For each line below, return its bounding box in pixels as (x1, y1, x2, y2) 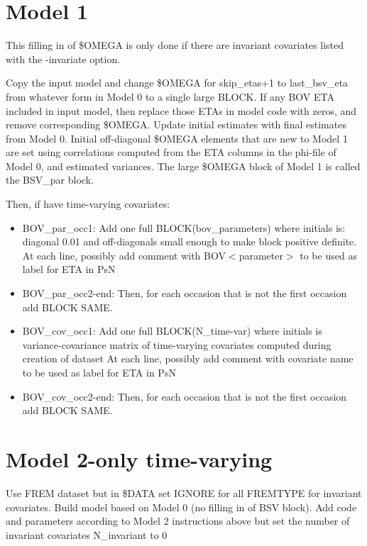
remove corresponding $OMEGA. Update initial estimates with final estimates (6, 117, 346, 132)
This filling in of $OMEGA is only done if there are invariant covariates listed (6, 38, 344, 52)
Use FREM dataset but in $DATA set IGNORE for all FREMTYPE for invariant (6, 485, 362, 500)
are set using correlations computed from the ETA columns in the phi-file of (6, 145, 336, 160)
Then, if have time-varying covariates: (6, 196, 170, 211)
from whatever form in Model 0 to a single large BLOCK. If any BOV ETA (6, 89, 334, 104)
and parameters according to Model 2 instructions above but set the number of (6, 513, 350, 528)
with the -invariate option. (6, 51, 121, 66)
